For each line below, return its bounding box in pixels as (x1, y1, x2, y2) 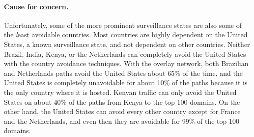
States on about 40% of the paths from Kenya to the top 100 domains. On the (4, 96, 240, 107)
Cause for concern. (4, 1, 69, 11)
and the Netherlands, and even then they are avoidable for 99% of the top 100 (4, 115, 239, 126)
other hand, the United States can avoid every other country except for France (4, 106, 241, 116)
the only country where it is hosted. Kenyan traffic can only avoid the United (4, 87, 237, 97)
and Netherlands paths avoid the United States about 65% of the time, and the (4, 68, 243, 78)
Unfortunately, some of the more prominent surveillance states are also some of (4, 20, 242, 30)
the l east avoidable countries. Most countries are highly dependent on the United (4, 29, 248, 40)
